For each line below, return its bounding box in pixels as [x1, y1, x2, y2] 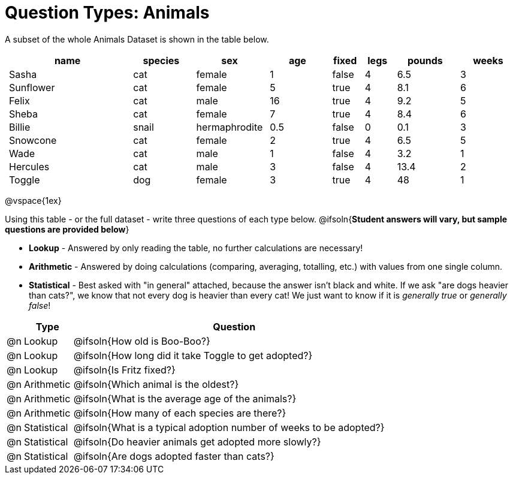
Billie [9, 120, 31, 133]
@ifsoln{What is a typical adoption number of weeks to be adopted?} [73, 421, 385, 433]
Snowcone [9, 134, 57, 146]
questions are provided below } [5, 224, 129, 234]
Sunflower [9, 81, 55, 94]
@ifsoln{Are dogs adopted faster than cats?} [73, 450, 274, 462]
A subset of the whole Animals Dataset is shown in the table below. [5, 34, 269, 44]
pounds [407, 54, 443, 67]
